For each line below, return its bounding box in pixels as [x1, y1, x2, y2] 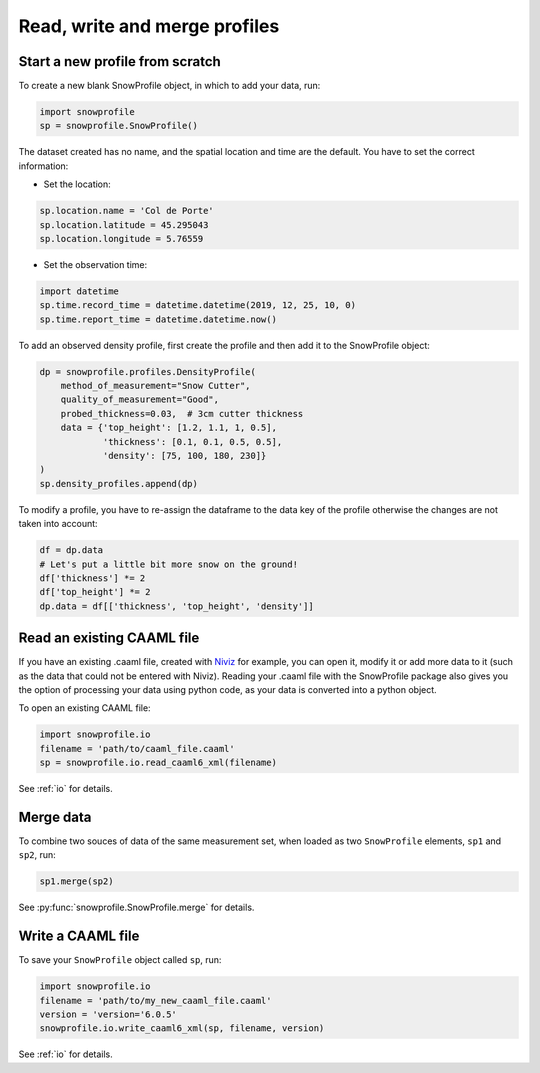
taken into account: [18, 518, 99, 530]
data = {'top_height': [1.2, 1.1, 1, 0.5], [60, 422, 277, 434]
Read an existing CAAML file [18, 630, 200, 647]
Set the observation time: [43, 258, 148, 270]
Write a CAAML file [18, 928, 140, 945]
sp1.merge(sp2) [39, 876, 114, 887]
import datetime [39, 285, 120, 297]
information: [18, 160, 69, 172]
